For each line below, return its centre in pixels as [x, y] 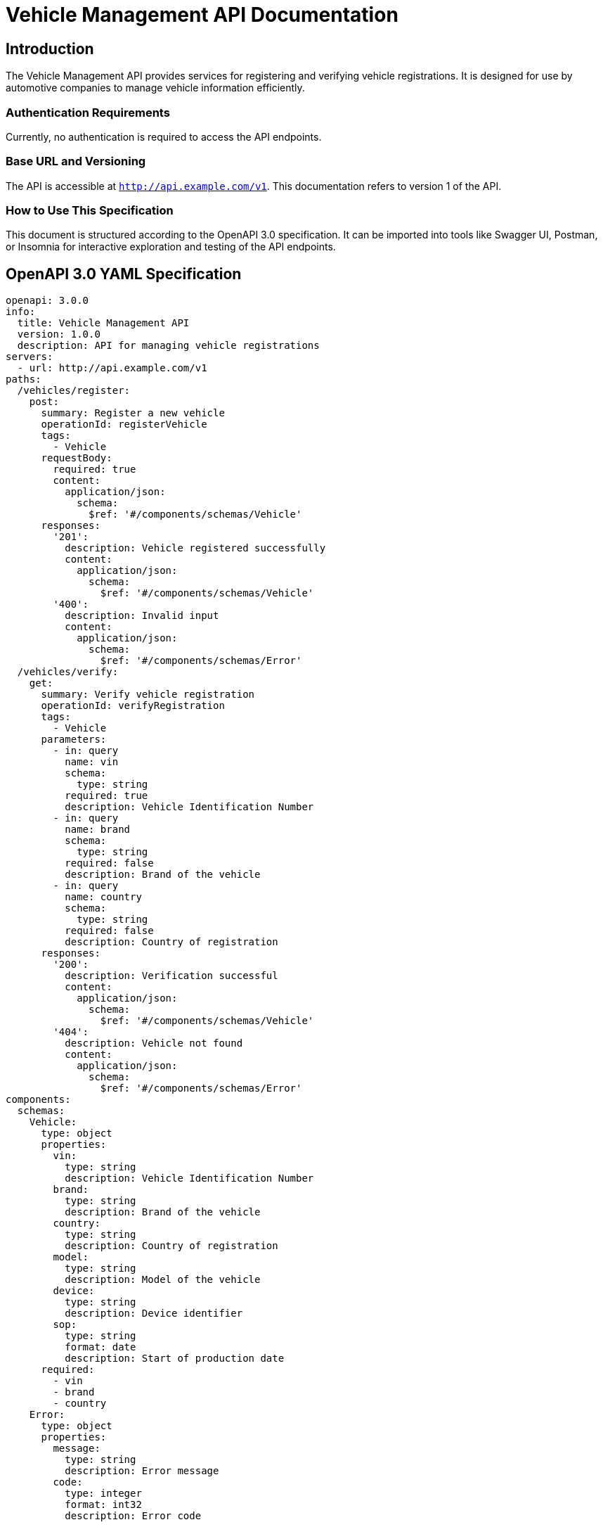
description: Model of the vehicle [163, 1280]
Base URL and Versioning [76, 161]
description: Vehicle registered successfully [195, 548]
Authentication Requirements [88, 112]
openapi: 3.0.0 [47, 301]
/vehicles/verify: [68, 672]
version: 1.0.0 [59, 334]
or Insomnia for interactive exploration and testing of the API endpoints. [171, 247]
